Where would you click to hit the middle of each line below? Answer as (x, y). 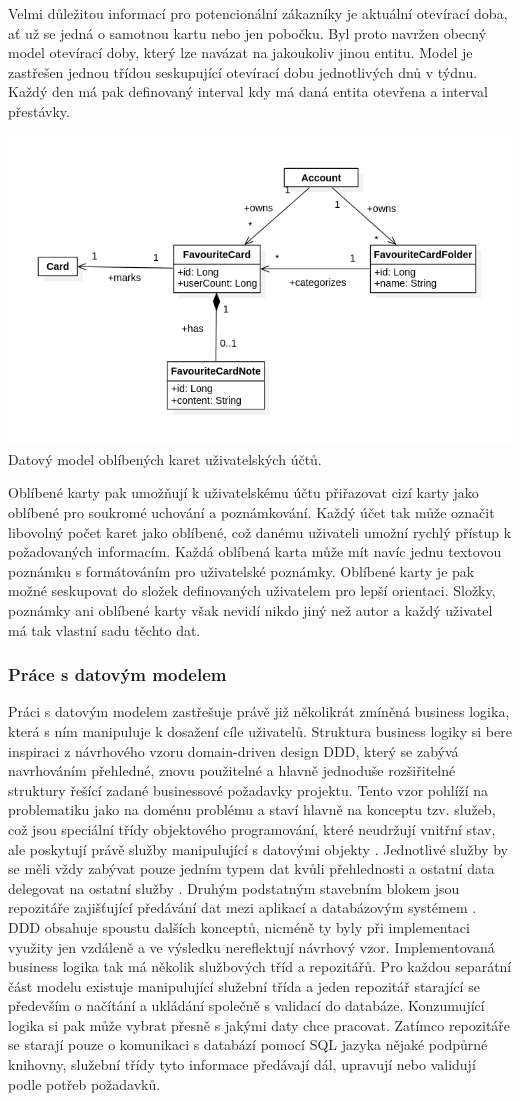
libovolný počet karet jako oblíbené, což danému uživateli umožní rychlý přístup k (260, 531)
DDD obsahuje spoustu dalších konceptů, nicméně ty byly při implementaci (239, 926)
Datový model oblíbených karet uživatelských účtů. (165, 458)
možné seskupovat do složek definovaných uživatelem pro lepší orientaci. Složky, (252, 590)
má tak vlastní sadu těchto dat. (104, 629)
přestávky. (39, 110)
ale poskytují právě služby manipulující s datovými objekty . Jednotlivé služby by (258, 848)
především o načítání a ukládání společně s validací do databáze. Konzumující (246, 1005)
